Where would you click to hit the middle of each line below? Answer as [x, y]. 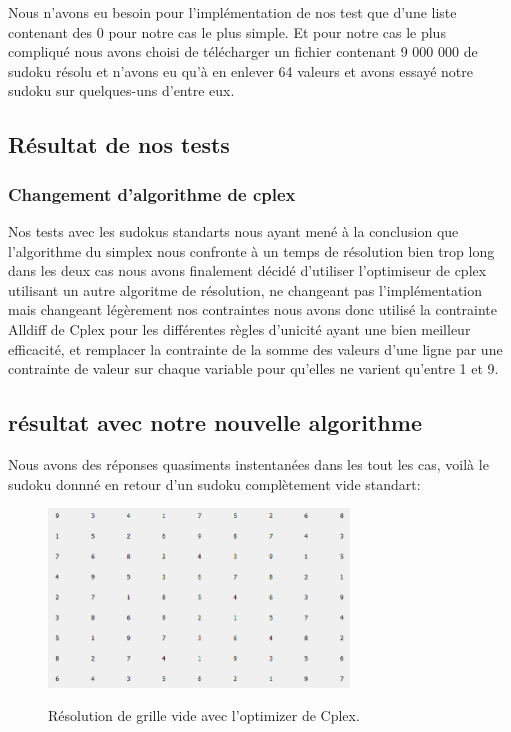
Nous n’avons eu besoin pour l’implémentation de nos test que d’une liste [232, 12]
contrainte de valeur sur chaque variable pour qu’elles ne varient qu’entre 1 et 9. [253, 368]
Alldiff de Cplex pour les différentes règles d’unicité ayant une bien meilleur [239, 328]
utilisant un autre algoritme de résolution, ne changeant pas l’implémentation [245, 289]
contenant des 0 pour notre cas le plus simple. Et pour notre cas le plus [227, 31]
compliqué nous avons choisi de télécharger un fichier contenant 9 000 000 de [243, 51]
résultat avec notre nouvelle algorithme [215, 422]
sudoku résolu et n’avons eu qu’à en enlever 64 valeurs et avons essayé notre [240, 70]
